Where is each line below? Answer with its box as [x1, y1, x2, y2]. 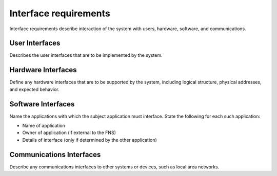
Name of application [22, 123, 65, 129]
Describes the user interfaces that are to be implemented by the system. [9, 52, 163, 58]
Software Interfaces [9, 100, 75, 108]
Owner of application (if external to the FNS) [22, 129, 116, 136]
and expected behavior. [9, 86, 60, 92]
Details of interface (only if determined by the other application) [22, 137, 157, 143]
